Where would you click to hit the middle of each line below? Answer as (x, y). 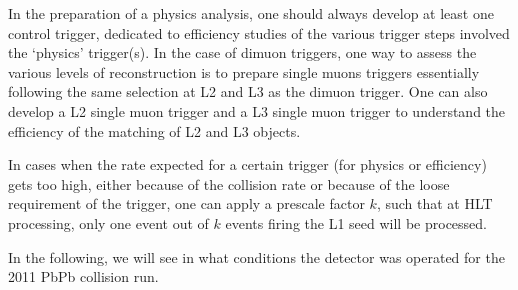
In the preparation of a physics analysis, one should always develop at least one (251, 13)
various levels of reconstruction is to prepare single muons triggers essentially (244, 71)
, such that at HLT (434, 203)
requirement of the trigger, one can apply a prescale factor (186, 203)
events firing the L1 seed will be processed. (356, 222)
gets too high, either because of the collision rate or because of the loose (229, 183)
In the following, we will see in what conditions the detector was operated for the (256, 256)
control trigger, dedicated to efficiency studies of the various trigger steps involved (259, 32)
